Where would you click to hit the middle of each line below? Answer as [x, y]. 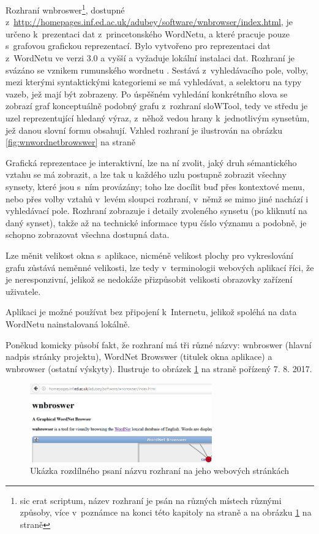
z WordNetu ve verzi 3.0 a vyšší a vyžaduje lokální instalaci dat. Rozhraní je [150, 58]
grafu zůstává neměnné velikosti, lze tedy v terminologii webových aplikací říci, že [160, 267]
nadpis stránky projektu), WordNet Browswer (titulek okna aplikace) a [139, 357]
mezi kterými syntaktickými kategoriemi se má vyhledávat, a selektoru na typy [154, 82]
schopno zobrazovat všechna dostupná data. [88, 235]
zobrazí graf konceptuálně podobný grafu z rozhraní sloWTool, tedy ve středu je [157, 106]
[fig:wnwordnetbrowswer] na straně [70, 142]
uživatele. [23, 291]
